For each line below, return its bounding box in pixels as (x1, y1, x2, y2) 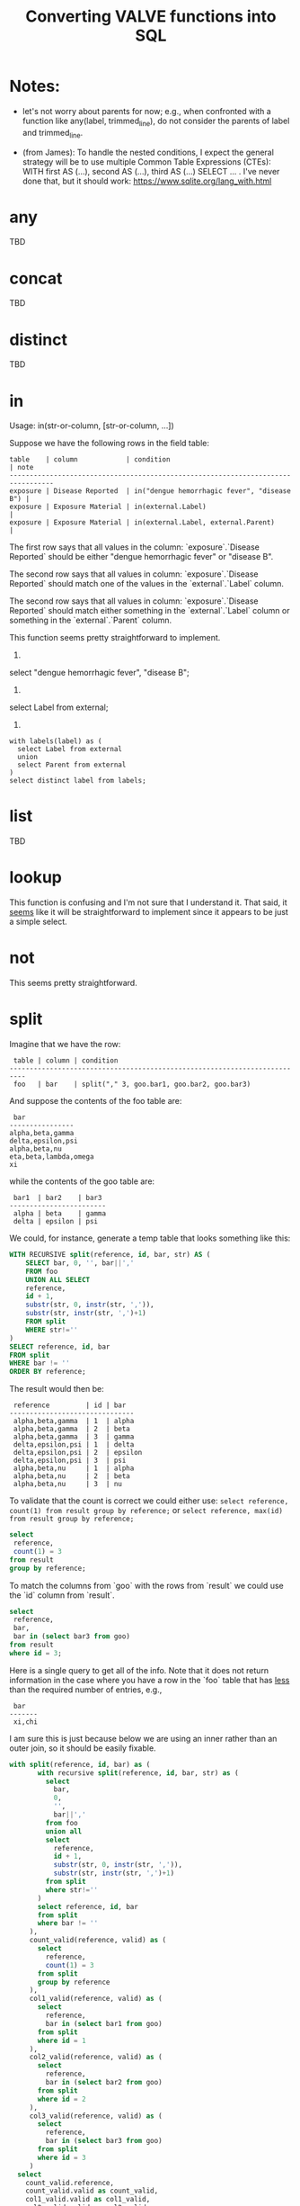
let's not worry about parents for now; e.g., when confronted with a (22, 105, 271, 116)
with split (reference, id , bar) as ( (9, 1760, 151, 1769)
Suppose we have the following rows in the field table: (9, 438, 209, 449)
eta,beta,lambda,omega (9, 1152, 94, 1161)
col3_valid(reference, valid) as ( (29, 2112, 163, 2121)
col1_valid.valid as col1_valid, (25, 2195, 151, 2204)
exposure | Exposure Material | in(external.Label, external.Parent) (9, 518, 276, 527)
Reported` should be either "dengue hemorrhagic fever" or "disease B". (9, 551, 274, 562)
